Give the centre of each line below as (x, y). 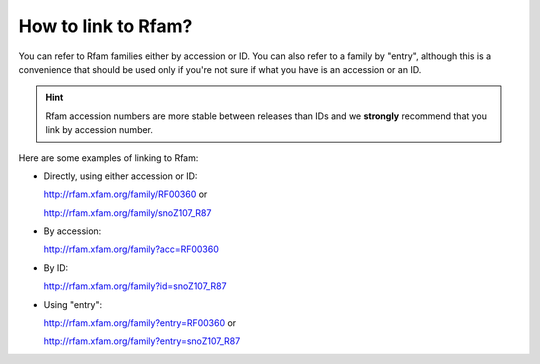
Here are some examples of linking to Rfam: (108, 157)
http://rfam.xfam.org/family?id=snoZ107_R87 (135, 286)
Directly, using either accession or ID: (120, 176)
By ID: (56, 267)
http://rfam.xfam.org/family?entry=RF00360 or (140, 323)
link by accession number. (99, 130)
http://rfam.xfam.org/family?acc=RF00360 (131, 249)
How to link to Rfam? (105, 26)
